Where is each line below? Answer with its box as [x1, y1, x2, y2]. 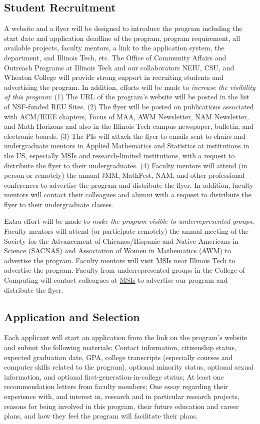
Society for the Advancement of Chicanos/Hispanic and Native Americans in [4, 235, 239, 246]
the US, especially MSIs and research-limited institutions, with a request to [4, 150, 235, 160]
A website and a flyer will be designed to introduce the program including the [4, 23, 242, 33]
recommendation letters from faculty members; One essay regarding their [4, 381, 228, 392]
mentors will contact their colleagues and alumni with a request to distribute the [4, 189, 251, 200]
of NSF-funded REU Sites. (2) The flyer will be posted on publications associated [4, 101, 254, 111]
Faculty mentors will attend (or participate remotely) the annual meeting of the [4, 226, 248, 236]
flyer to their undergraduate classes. [4, 199, 113, 209]
